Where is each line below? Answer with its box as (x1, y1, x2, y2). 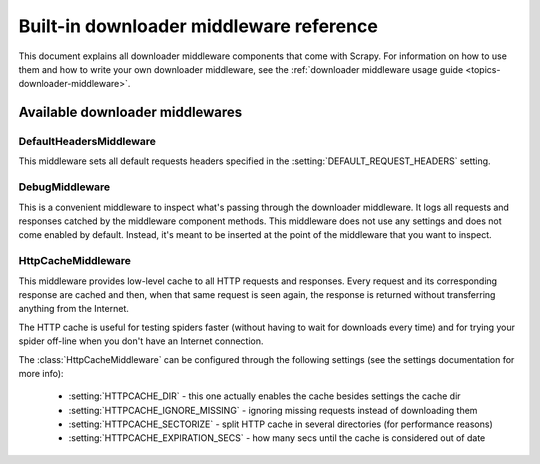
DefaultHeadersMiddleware (18, 135, 157, 149)
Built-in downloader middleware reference (18, 15, 379, 37)
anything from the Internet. (18, 303, 129, 315)
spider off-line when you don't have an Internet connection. (18, 335, 264, 347)
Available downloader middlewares (18, 104, 243, 121)
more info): (18, 367, 64, 379)
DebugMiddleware (18, 180, 111, 194)
